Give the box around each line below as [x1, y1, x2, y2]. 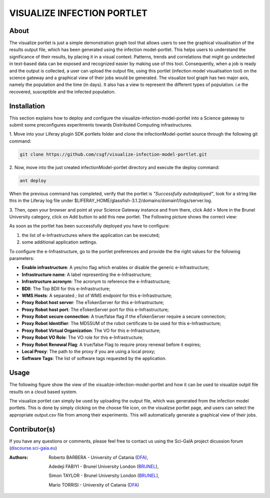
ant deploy [19, 177, 46, 183]
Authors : [9, 454, 28, 460]
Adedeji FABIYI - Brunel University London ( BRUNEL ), [48, 463, 159, 469]
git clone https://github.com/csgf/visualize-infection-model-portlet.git [19, 151, 207, 157]
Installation [9, 101, 45, 110]
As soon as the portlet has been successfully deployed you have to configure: [9, 223, 170, 229]
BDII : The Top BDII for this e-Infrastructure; [21, 285, 110, 291]
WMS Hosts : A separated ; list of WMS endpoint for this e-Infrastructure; [21, 292, 172, 298]
